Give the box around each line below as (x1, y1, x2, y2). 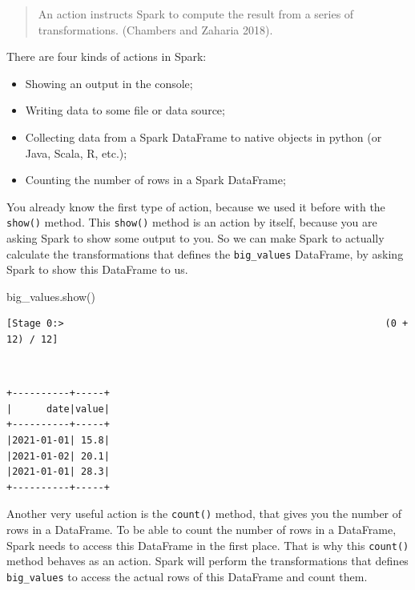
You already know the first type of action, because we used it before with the (6, 198, 385, 215)
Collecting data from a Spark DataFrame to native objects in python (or (25, 128, 382, 145)
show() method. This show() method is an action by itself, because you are (6, 214, 377, 231)
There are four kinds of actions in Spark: (6, 48, 207, 65)
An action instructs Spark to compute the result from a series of (38, 6, 354, 22)
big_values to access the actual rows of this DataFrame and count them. (6, 568, 368, 584)
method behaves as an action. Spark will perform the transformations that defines (6, 552, 409, 569)
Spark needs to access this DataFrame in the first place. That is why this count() (6, 536, 409, 553)
